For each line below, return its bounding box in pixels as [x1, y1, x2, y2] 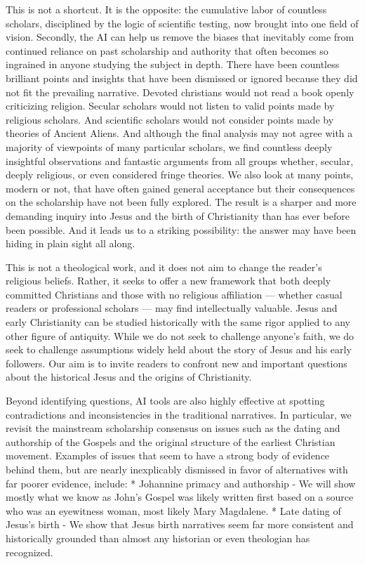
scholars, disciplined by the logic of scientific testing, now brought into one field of [6, 15, 359, 30]
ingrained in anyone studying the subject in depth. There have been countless [6, 57, 340, 72]
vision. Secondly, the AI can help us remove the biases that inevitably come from [6, 29, 354, 44]
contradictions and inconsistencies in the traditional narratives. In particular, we [6, 407, 352, 421]
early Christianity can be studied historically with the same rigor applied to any [6, 315, 350, 329]
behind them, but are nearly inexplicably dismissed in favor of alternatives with [6, 462, 348, 476]
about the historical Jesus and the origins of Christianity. [6, 369, 252, 384]
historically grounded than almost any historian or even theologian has [6, 530, 310, 545]
